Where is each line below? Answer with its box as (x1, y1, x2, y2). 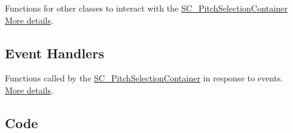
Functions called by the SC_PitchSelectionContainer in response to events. (5, 72, 283, 84)
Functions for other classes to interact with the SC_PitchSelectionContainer (5, 2, 288, 14)
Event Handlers (5, 43, 104, 62)
